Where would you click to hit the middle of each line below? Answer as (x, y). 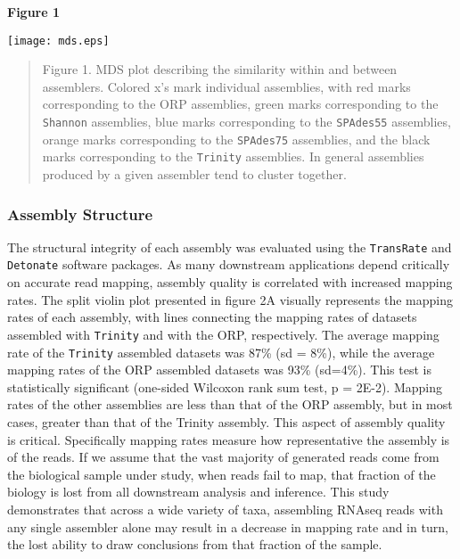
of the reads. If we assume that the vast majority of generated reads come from (223, 457)
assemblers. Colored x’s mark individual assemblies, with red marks (226, 86)
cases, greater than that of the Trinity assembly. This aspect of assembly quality (226, 422)
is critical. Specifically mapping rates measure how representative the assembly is (229, 439)
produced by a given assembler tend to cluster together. (194, 174)
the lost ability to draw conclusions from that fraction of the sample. (195, 544)
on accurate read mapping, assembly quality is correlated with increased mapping (230, 282)
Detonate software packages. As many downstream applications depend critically (229, 264)
